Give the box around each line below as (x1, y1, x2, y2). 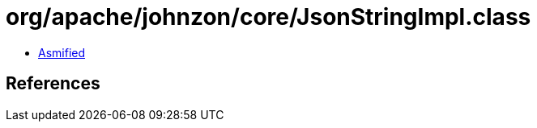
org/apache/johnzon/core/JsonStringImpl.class (6, 3, 531, 31)
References (6, 73, 100, 94)
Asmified (38, 45, 86, 60)
